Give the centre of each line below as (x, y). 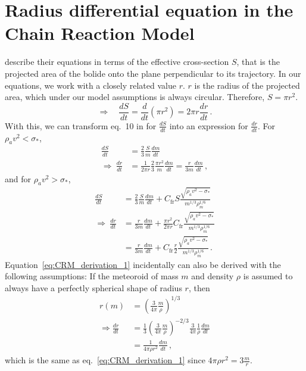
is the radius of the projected (247, 85)
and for (18, 178)
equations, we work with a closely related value (90, 85)
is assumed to (268, 276)
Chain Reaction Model (100, 33)
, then (199, 287)
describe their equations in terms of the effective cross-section (117, 62)
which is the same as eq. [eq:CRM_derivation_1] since (105, 360)
